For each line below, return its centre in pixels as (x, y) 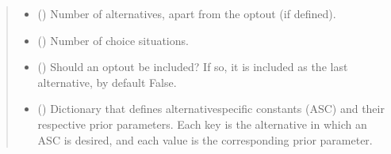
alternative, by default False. (107, 82)
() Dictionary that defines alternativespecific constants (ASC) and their (211, 109)
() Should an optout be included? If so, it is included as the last (193, 67)
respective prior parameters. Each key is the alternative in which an (202, 124)
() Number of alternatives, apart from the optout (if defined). (187, 13)
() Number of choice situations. (113, 40)
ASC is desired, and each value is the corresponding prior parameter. (205, 139)
